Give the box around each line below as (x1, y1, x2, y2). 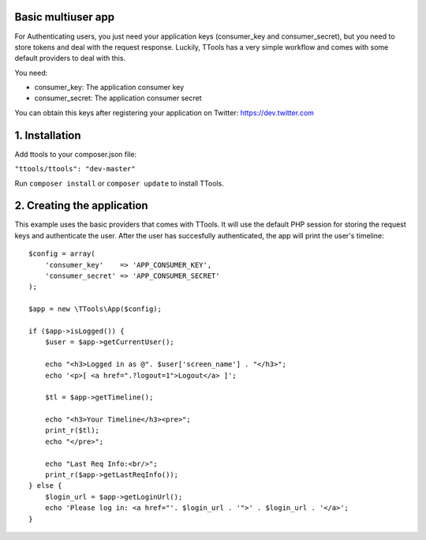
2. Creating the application (14, 199, 149, 212)
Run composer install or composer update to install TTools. (14, 178, 224, 188)
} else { (28, 482, 62, 490)
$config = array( (28, 249, 95, 258)
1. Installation (14, 129, 82, 142)
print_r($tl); (44, 426, 100, 435)
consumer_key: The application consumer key (34, 83, 185, 92)
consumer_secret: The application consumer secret (34, 93, 202, 103)
